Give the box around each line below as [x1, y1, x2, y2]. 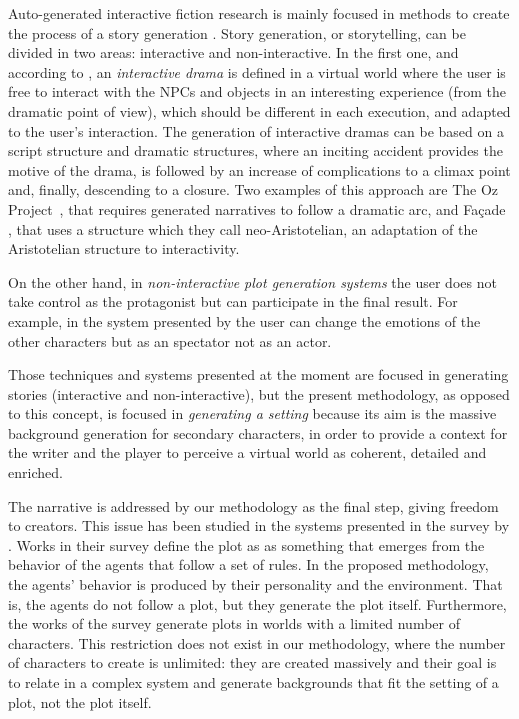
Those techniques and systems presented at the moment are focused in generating [8, 364, 509, 385]
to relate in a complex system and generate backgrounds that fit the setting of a [8, 672, 499, 692]
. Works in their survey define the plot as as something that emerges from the [8, 534, 485, 555]
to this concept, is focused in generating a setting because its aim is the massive [8, 403, 497, 424]
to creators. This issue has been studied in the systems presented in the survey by [8, 515, 510, 536]
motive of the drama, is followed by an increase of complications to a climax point [8, 159, 511, 180]
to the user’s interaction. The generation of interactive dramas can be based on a [8, 120, 504, 141]
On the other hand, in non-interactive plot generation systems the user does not [8, 271, 497, 292]
